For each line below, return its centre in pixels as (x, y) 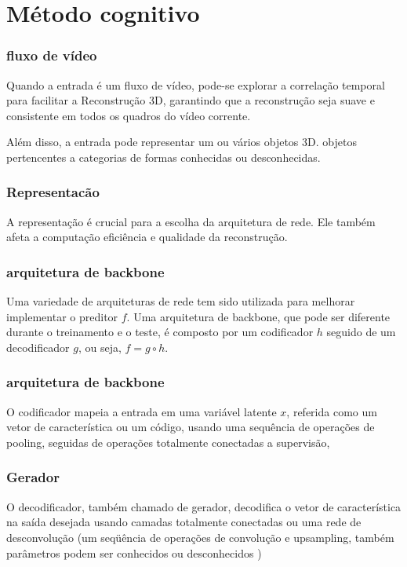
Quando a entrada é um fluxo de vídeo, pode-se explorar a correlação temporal (196, 84)
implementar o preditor (62, 316)
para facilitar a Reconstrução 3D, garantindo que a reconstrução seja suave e (191, 100)
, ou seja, (100, 347)
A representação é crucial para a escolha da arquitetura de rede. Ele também (191, 221)
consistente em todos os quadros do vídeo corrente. (129, 115)
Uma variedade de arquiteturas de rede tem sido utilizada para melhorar (181, 301)
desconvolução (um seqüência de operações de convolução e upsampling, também (200, 537)
